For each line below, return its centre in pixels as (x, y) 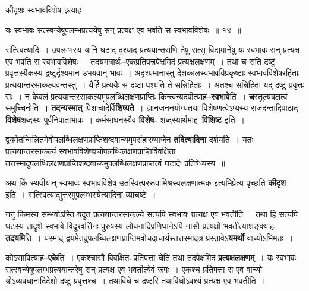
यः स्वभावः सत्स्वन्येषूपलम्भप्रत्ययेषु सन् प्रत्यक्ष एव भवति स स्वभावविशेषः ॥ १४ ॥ (123, 29)
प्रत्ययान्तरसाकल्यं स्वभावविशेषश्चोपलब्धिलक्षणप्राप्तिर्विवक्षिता (91, 151)
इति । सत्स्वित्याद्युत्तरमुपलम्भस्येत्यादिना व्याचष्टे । (81, 194)
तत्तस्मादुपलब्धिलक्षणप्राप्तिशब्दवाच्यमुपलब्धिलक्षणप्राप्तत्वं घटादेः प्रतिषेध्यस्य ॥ (115, 162)
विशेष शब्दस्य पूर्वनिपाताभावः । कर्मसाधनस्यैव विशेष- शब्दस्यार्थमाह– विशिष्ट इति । (125, 119)
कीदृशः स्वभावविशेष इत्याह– (45, 10)
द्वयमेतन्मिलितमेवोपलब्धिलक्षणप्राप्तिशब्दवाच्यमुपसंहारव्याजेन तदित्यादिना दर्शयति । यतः (129, 139)
